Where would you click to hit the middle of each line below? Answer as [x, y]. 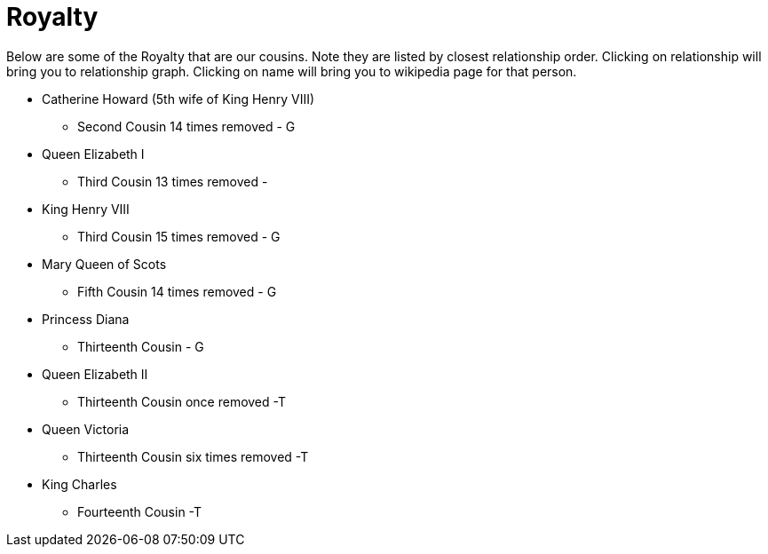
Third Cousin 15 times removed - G [179, 236]
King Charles [79, 484]
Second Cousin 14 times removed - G [186, 126]
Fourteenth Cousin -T [140, 511]
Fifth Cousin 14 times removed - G [177, 291]
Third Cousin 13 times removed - [173, 181]
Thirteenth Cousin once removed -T [182, 401]
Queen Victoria [86, 429]
